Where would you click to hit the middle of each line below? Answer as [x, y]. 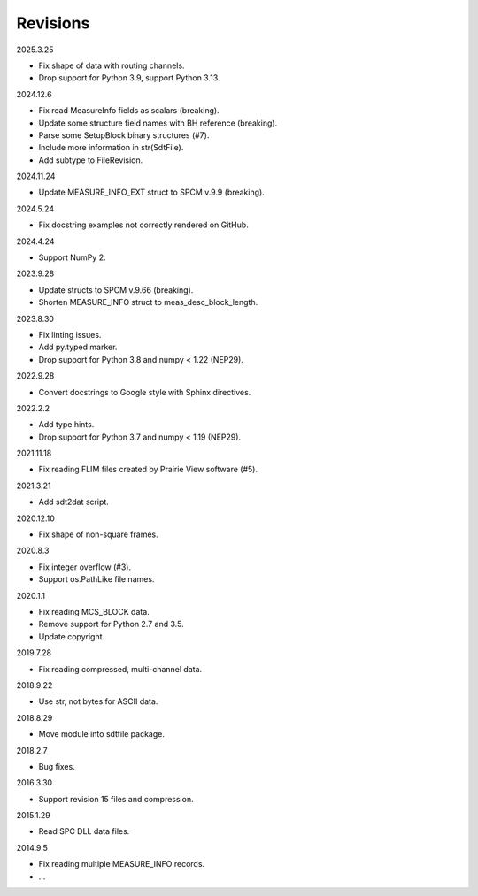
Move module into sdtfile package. [102, 734]
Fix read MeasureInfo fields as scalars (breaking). [129, 111]
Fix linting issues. [70, 334]
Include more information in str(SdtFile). [111, 148]
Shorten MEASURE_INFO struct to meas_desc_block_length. [148, 302]
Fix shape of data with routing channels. [112, 65]
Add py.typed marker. [78, 347]
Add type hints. [66, 425]
